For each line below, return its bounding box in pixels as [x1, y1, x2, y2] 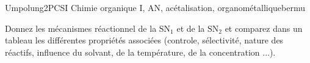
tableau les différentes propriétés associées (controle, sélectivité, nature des [5, 34, 284, 46]
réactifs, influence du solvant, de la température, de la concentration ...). [5, 45, 276, 58]
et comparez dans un [225, 21, 303, 34]
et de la [176, 21, 205, 34]
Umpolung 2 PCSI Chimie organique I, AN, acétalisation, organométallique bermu [5, 1, 306, 13]
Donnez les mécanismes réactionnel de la [5, 21, 157, 34]
